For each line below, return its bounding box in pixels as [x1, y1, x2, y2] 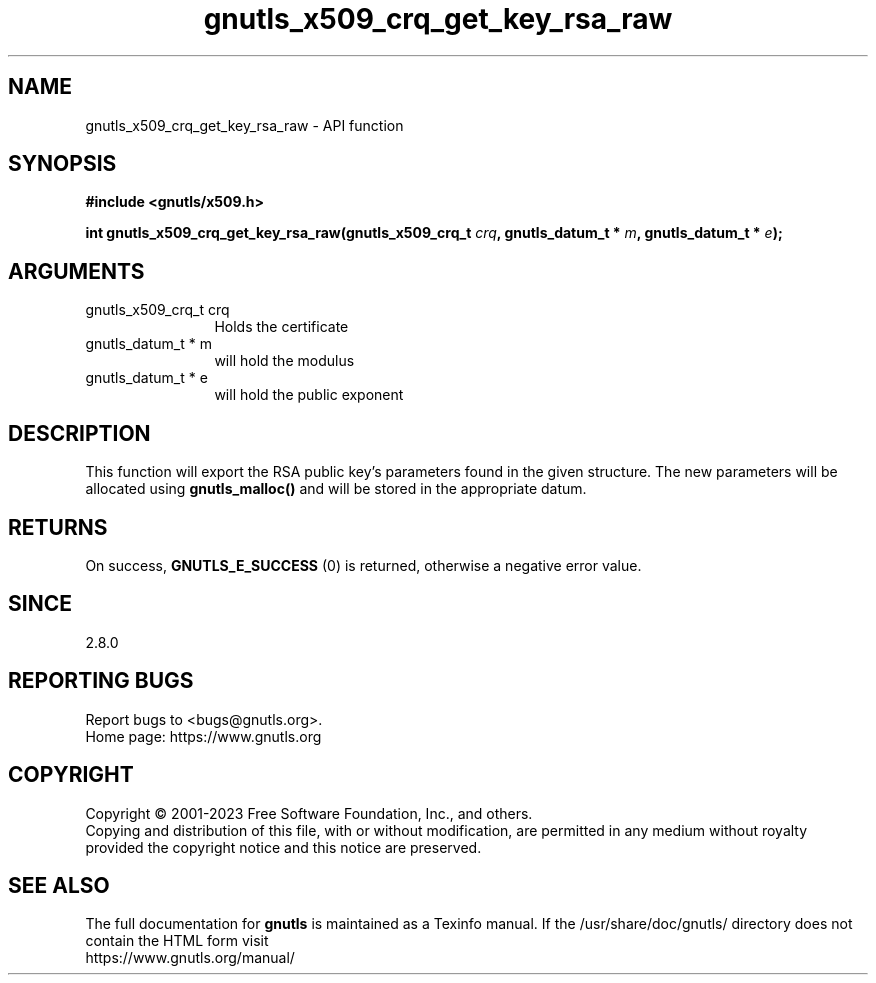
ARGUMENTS [8, 258, 145, 284]
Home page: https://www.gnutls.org [85, 727, 322, 745]
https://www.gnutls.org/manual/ [85, 949, 295, 967]
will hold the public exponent [214, 386, 404, 404]
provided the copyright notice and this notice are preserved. [85, 838, 482, 856]
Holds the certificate [214, 318, 349, 336]
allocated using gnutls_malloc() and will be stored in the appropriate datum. [85, 480, 587, 498]
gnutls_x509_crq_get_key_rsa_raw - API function [85, 116, 404, 134]
